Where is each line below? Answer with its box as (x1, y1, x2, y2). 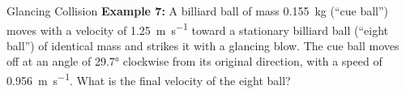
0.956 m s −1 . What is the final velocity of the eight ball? (6, 70, 291, 88)
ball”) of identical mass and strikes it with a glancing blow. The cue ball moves (6, 36, 400, 53)
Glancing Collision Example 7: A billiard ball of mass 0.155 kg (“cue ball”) (6, 2, 389, 19)
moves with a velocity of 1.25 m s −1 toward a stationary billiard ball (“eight (6, 19, 389, 38)
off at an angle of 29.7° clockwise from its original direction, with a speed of (6, 53, 382, 70)
